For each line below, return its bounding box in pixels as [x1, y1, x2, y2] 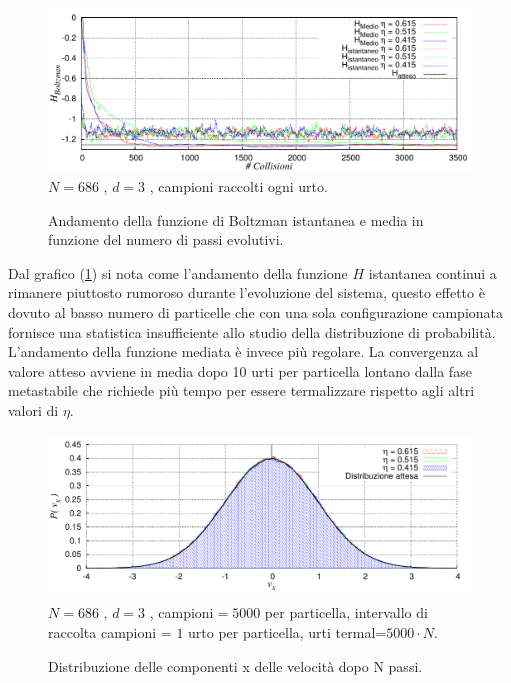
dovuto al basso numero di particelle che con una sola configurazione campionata [8, 301, 504, 322]
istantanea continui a [368, 262, 497, 283]
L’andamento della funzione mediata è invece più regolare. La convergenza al [8, 341, 479, 362]
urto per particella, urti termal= [188, 622, 387, 643]
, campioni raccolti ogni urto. [149, 175, 328, 196]
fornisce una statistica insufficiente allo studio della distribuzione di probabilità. [8, 321, 496, 342]
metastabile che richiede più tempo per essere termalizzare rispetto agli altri [8, 380, 475, 401]
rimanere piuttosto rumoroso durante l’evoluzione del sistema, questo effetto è [8, 282, 485, 303]
